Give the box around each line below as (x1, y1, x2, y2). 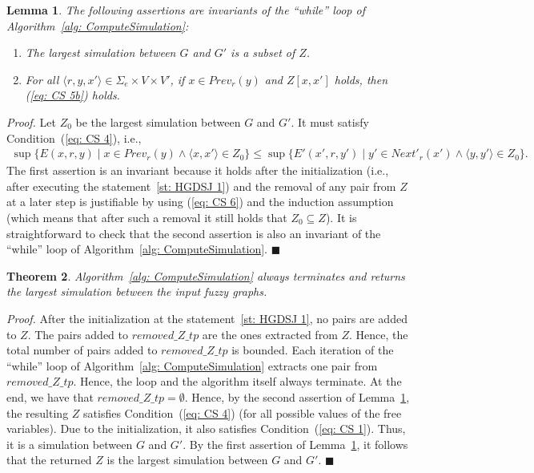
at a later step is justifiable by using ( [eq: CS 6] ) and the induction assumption (6, 193, 394, 210)
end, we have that (6, 388, 94, 405)
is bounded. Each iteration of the (231, 342, 394, 358)
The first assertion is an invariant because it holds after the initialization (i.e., (6, 162, 389, 179)
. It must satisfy (291, 113, 369, 130)
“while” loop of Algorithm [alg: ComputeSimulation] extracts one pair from (6, 357, 378, 374)
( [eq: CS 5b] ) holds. (25, 87, 120, 103)
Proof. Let (6, 113, 56, 130)
